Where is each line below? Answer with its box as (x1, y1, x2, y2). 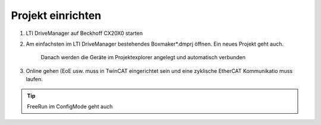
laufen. (26, 76, 43, 83)
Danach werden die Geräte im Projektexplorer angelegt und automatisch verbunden (40, 54, 246, 61)
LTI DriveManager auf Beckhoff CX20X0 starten (26, 30, 143, 37)
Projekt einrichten (11, 9, 102, 22)
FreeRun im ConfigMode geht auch (27, 102, 113, 110)
